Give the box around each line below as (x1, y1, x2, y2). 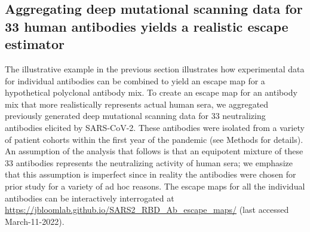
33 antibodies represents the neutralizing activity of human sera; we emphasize (5, 156, 293, 169)
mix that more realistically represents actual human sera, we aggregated (5, 97, 269, 110)
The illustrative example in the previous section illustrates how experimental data (5, 62, 305, 75)
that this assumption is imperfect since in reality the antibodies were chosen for (5, 168, 296, 181)
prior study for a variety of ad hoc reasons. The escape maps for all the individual (5, 179, 305, 192)
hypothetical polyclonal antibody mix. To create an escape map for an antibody (5, 86, 297, 99)
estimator (5, 35, 65, 53)
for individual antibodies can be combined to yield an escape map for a (5, 74, 265, 87)
